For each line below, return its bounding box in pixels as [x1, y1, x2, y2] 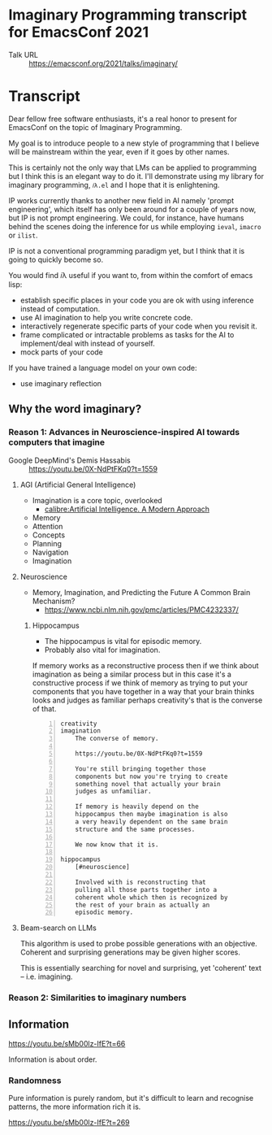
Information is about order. [8, 1055, 97, 1064]
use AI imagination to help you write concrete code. [19, 312, 193, 322]
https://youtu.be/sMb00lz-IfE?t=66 [8, 1039, 126, 1049]
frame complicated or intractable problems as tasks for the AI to [19, 329, 235, 339]
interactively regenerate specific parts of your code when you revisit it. [19, 321, 257, 331]
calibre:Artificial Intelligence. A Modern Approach [44, 504, 209, 514]
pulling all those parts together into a [75, 885, 218, 894]
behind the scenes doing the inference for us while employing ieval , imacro [8, 221, 261, 231]
